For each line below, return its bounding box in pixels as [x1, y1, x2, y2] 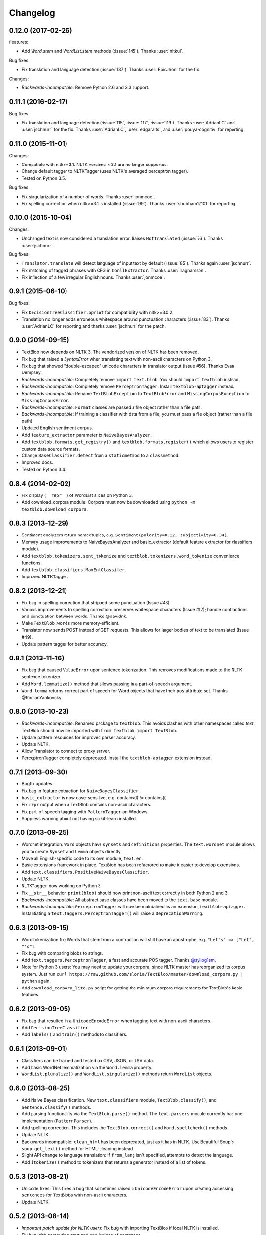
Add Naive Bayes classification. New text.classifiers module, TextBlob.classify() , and [21, 1097, 217, 1103]
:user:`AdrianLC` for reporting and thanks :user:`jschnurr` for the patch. [21, 323, 166, 329]
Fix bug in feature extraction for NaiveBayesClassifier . [21, 788, 140, 794]
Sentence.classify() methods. [21, 1104, 91, 1110]
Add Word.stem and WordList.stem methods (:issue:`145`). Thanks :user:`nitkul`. [21, 48, 184, 54]
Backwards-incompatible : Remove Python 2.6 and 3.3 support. [21, 84, 150, 91]
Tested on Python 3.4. [21, 466, 66, 472]
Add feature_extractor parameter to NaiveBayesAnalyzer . [21, 432, 152, 438]
